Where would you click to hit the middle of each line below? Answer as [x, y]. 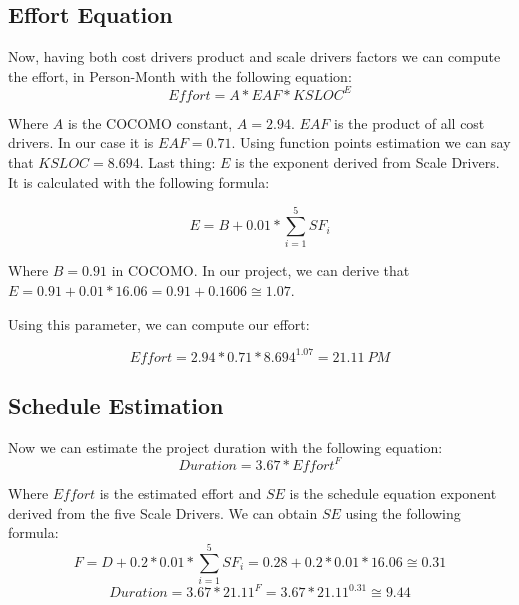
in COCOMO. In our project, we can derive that [260, 270]
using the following [403, 512]
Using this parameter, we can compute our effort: [159, 323]
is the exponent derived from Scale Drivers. [367, 162]
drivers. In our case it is [81, 142]
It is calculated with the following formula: [139, 181]
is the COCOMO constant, [150, 122]
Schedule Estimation [116, 405]
